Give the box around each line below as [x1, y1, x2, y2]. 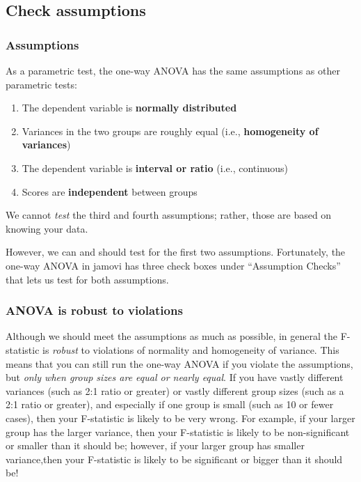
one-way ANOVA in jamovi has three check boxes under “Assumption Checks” [6, 258, 341, 272]
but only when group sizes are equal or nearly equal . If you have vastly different [6, 370, 344, 384]
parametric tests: [6, 77, 77, 91]
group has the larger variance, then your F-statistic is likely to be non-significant [6, 424, 350, 439]
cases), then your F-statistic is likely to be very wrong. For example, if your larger [6, 410, 355, 425]
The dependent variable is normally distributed [22, 100, 237, 115]
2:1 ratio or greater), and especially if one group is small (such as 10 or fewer [6, 397, 334, 412]
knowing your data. [6, 221, 88, 235]
